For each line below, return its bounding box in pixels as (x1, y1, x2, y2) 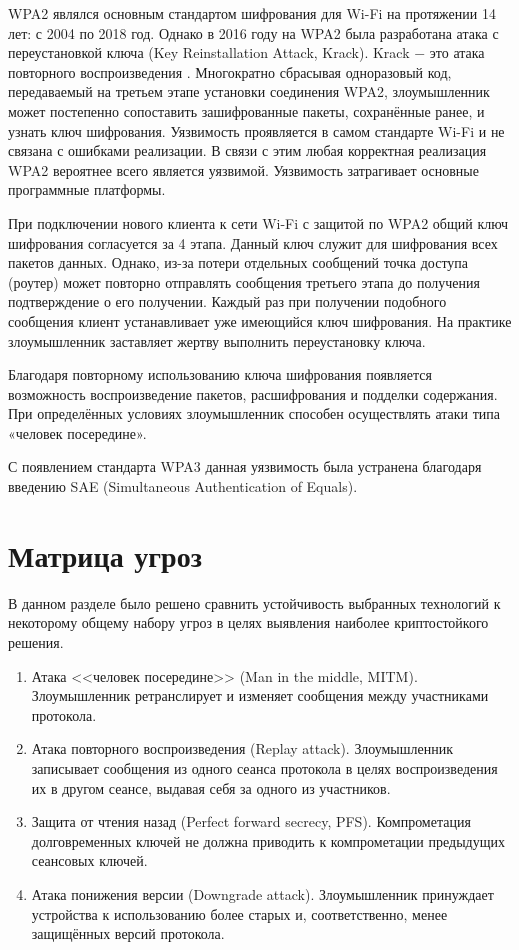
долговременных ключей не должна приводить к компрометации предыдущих (31, 830, 505, 851)
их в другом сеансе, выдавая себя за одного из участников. (31, 777, 391, 798)
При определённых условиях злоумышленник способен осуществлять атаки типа (8, 403, 501, 424)
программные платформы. (8, 179, 166, 200)
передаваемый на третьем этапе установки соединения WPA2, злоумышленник (8, 81, 490, 102)
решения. (8, 631, 64, 652)
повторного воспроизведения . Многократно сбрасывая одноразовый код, (8, 61, 452, 82)
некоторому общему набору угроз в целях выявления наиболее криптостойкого (8, 612, 489, 633)
